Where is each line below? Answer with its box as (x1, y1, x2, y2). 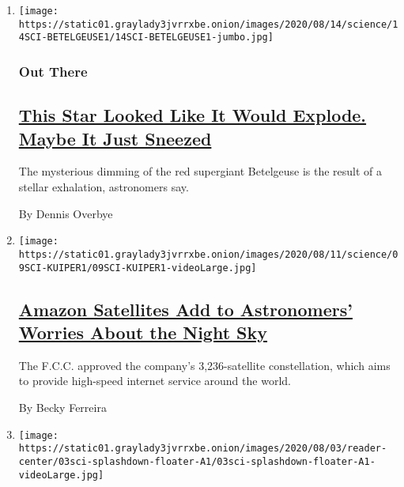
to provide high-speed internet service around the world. (18, 372, 291, 389)
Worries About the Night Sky (18, 319, 268, 344)
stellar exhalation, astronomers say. (18, 179, 189, 194)
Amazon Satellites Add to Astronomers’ (18, 296, 353, 321)
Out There (18, 61, 88, 81)
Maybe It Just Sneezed (18, 126, 212, 150)
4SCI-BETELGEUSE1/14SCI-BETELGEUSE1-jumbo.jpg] (18, 32, 274, 43)
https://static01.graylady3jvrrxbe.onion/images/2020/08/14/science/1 (18, 18, 398, 30)
